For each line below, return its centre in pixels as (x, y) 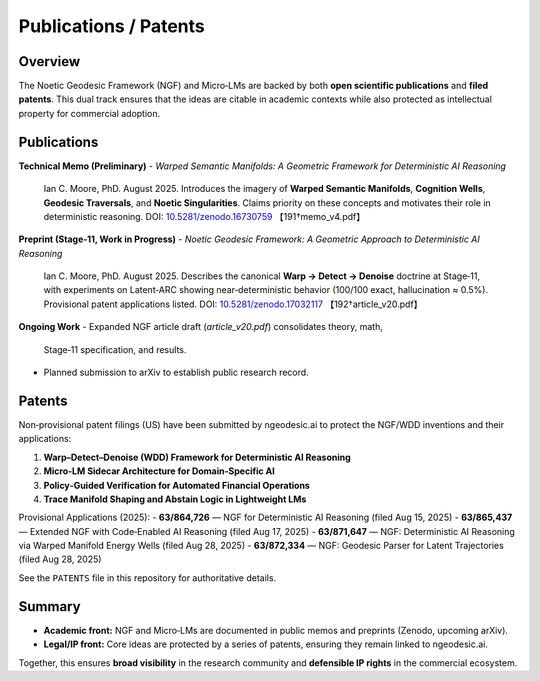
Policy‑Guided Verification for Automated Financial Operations (176, 485)
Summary (49, 606)
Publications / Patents (111, 26)
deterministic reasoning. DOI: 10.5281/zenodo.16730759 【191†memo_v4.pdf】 (204, 216)
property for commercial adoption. (89, 113)
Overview (49, 61)
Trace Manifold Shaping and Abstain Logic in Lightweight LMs (175, 499)
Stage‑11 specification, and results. (115, 349)
